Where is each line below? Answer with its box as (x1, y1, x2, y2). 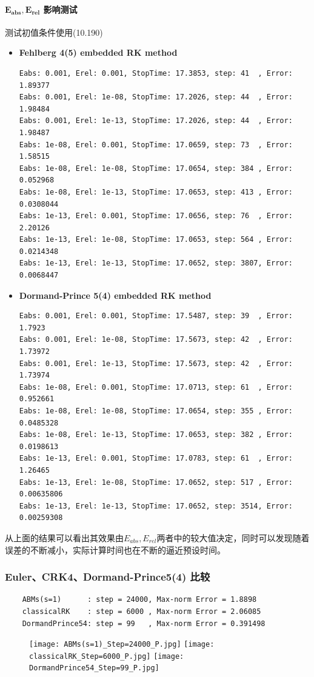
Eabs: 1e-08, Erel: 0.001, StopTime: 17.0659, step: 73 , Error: (19, 140, 293, 149)
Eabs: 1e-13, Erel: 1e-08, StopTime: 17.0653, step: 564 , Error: (19, 235, 293, 244)
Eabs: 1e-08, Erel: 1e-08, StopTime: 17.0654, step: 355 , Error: (19, 407, 293, 416)
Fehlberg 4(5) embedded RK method (19, 46, 178, 59)
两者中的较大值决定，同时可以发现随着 (156, 531, 310, 544)
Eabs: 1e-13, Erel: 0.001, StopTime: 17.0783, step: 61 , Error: (19, 454, 293, 463)
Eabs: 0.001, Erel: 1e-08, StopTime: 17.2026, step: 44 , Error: (19, 93, 293, 102)
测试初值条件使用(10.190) (5, 25, 103, 38)
